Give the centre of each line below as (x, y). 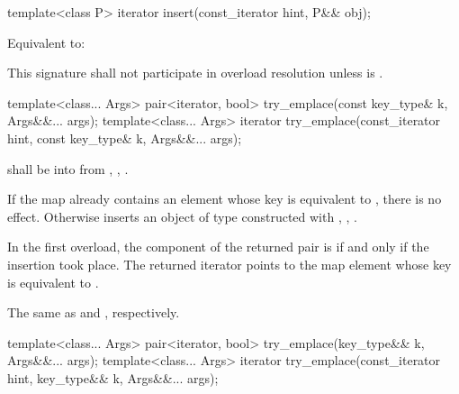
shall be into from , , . (68, 168)
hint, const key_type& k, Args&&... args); (125, 137)
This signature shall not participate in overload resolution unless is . (195, 73)
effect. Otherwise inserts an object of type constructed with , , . (182, 216)
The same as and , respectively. (94, 312)
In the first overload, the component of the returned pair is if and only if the (218, 247)
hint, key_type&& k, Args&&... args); (113, 377)
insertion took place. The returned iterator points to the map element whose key (229, 264)
